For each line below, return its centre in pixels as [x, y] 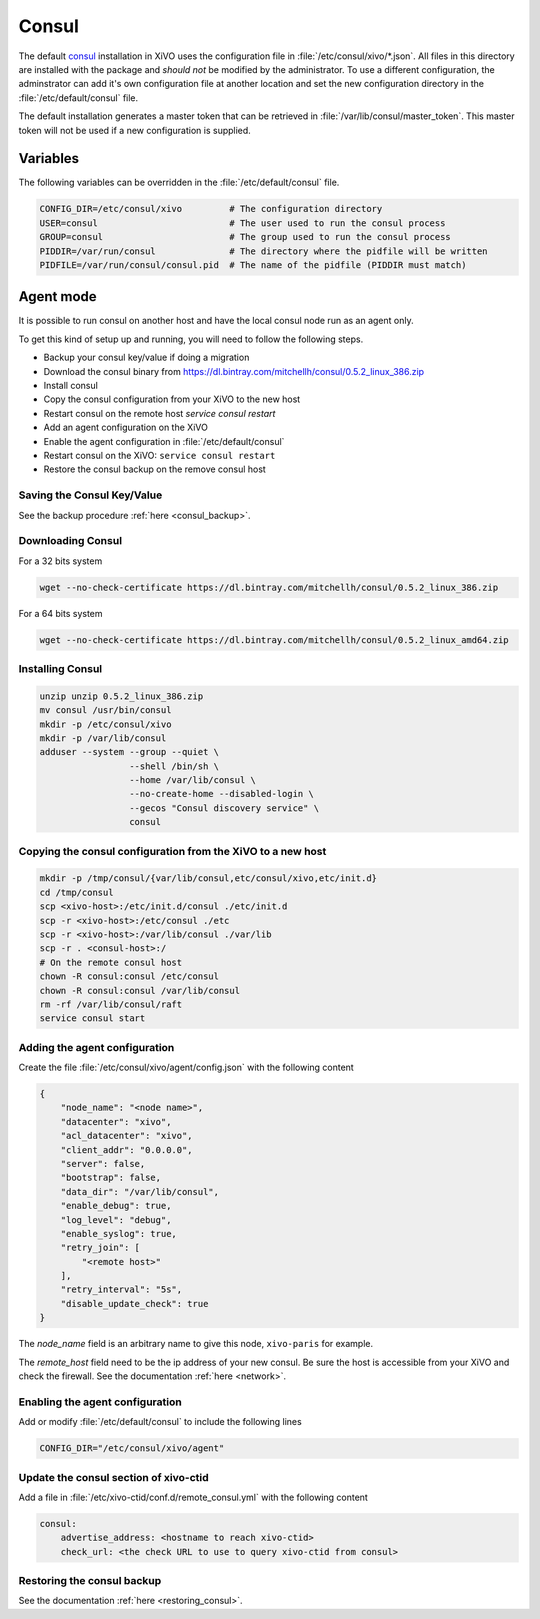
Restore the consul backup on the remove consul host [155, 469]
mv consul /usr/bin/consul [105, 710]
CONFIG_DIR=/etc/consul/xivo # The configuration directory [211, 209]
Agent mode [57, 296]
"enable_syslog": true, [118, 1233]
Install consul [71, 386]
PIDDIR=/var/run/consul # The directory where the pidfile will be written [264, 251]
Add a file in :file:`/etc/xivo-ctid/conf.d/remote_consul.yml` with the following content [193, 1497]
